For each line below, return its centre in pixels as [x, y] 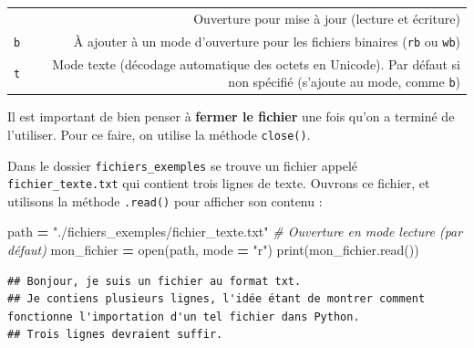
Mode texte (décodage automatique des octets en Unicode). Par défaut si [256, 63]
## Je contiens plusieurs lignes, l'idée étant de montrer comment [216, 299]
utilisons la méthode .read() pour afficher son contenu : [165, 200]
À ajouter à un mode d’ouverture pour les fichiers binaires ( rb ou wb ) [267, 41]
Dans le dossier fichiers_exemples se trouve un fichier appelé [183, 165]
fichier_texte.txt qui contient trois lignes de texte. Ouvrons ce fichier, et [219, 183]
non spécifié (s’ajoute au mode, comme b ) [344, 82]
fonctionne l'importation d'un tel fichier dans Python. [184, 316]
